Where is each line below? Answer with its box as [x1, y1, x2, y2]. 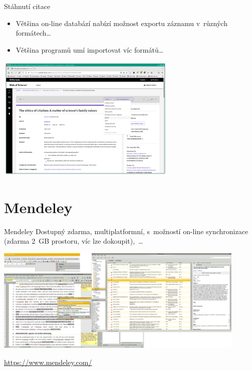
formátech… [16, 28, 51, 38]
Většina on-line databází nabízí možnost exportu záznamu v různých [16, 18, 227, 28]
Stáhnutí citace [4, 1, 51, 11]
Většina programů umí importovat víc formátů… [16, 44, 164, 55]
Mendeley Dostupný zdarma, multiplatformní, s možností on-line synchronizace [4, 226, 248, 236]
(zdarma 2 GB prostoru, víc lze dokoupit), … [4, 236, 143, 246]
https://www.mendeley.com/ [4, 356, 92, 367]
